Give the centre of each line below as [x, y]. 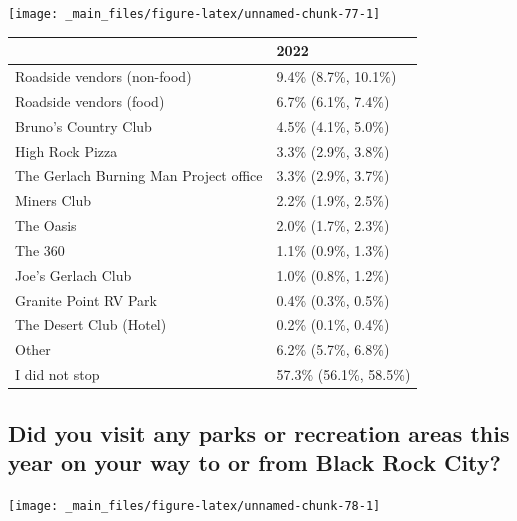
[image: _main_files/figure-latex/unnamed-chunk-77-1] [194, 14]
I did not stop [57, 374]
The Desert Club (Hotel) [91, 324]
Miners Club [53, 200]
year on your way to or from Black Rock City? [254, 462]
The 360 [40, 249]
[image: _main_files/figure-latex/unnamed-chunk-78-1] [194, 505]
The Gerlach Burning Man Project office [139, 175]
